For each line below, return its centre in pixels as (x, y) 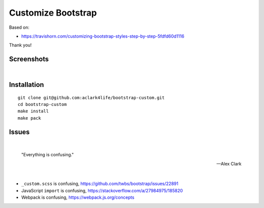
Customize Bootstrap (53, 13)
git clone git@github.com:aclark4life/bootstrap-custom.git (91, 97)
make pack (29, 118)
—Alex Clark (229, 164)
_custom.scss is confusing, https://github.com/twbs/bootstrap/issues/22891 (100, 184)
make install (33, 111)
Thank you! (20, 45)
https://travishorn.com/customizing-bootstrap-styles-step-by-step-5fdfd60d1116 (103, 36)
